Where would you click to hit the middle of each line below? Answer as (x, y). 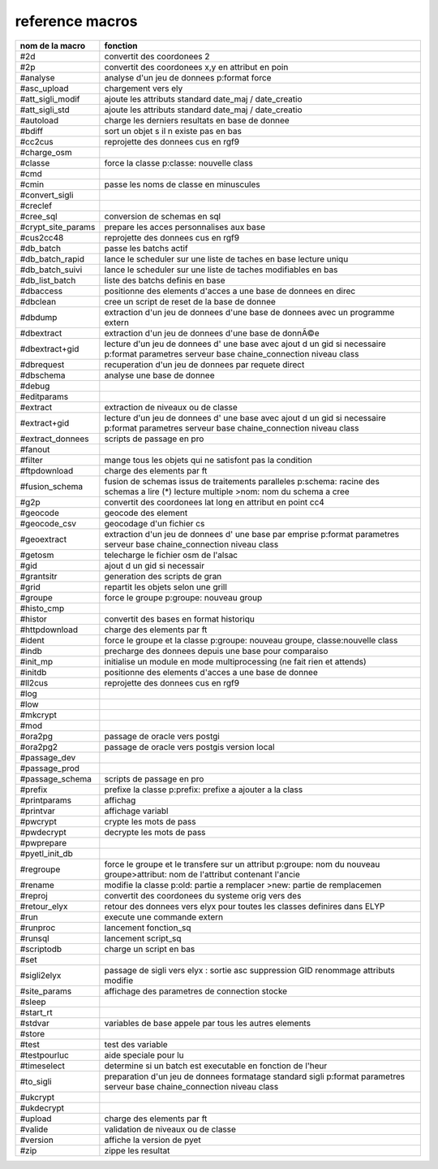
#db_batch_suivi (51, 270)
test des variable (136, 1044)
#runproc (38, 928)
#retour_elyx (44, 906)
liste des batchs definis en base (165, 280)
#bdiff (32, 131)
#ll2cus (34, 682)
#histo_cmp (42, 608)
